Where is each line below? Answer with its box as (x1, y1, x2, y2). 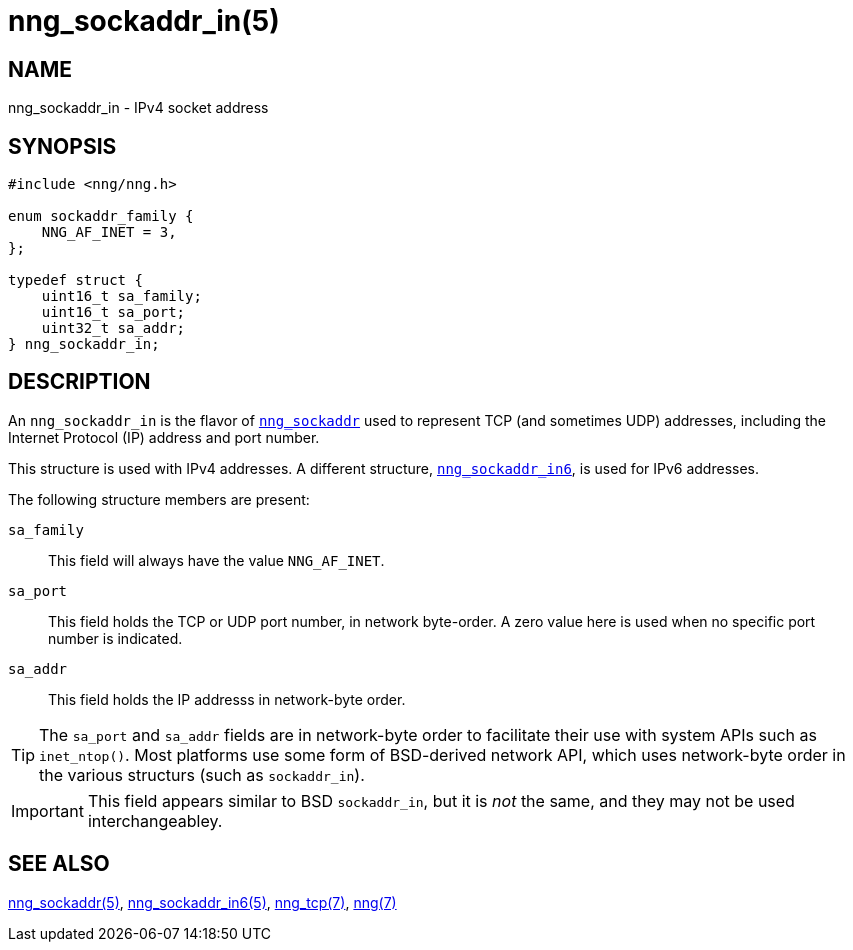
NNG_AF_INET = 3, (41, 224, 177, 241)
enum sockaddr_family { (8, 208, 194, 225)
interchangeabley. (87, 810, 223, 831)
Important (11, 800, 84, 821)
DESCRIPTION (8, 369, 151, 395)
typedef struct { (8, 272, 143, 289)
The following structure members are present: (8, 490, 310, 508)
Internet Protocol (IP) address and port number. (8, 428, 320, 446)
